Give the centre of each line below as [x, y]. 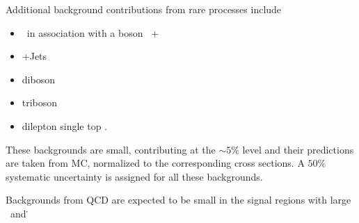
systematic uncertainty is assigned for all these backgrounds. [134, 176]
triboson [40, 102]
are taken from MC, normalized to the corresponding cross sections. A [155, 163]
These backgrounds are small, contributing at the [111, 149]
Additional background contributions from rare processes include [144, 9]
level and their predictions [298, 149]
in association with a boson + [93, 32]
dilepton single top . [65, 125]
